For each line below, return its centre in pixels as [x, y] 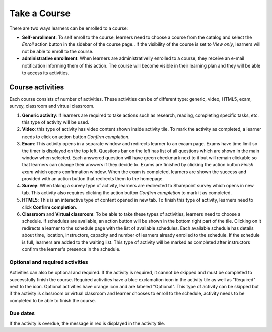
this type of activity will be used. [55, 122]
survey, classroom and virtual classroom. [52, 106]
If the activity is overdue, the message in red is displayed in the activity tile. [87, 323]
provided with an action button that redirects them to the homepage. [93, 179]
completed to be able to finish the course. [53, 300]
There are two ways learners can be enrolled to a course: [69, 28]
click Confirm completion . [50, 207]
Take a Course [40, 13]
